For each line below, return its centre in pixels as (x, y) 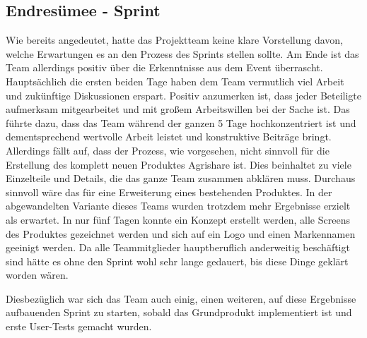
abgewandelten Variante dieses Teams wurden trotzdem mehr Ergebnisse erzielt (178, 206)
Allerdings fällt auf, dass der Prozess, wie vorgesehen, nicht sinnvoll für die (168, 150)
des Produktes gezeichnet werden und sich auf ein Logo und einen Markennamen (181, 233)
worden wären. (37, 275)
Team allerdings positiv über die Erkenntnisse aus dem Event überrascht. (164, 67)
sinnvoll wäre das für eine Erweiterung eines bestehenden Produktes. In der (169, 192)
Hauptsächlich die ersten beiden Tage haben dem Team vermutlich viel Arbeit (175, 81)
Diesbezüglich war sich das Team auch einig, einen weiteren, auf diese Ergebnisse (181, 298)
